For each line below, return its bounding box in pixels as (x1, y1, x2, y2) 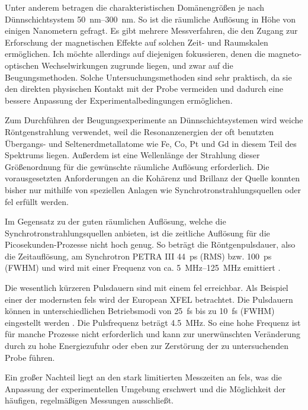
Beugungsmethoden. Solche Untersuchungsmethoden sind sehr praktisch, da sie (5, 71, 292, 83)
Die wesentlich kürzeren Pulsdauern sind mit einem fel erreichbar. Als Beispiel (5, 281, 288, 294)
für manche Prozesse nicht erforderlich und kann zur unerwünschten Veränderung (5, 328, 300, 340)
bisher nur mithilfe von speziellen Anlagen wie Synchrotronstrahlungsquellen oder (5, 183, 301, 196)
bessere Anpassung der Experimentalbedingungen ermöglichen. (5, 94, 233, 106)
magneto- (268, 47, 302, 60)
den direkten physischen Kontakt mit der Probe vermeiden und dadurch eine (5, 82, 283, 95)
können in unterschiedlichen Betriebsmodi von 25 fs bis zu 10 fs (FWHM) (5, 305, 275, 317)
